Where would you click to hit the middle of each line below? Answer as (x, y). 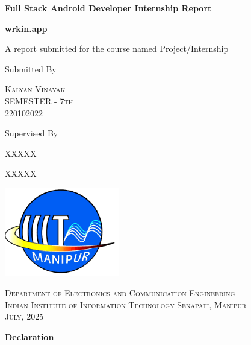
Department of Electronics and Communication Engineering (120, 292)
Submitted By (31, 68)
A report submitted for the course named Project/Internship (117, 49)
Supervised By (32, 133)
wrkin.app (26, 28)
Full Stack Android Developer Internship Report (108, 8)
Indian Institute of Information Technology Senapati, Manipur (126, 304)
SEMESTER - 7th (39, 100)
